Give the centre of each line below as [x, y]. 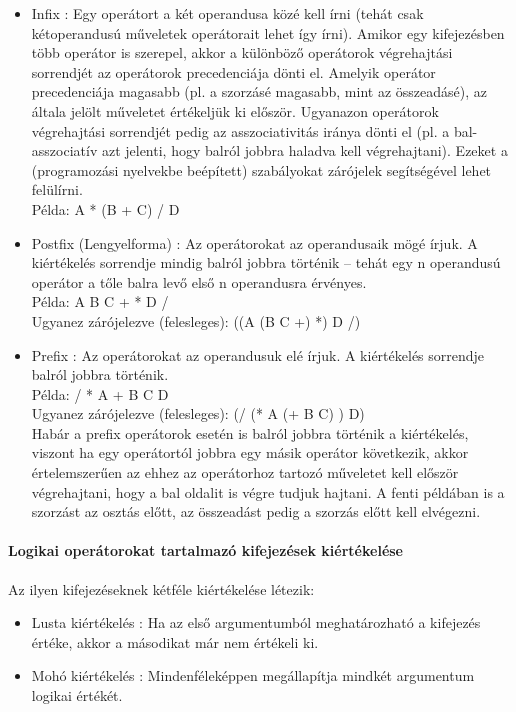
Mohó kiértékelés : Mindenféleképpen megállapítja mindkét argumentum [253, 675]
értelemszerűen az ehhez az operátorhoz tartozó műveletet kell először [245, 472]
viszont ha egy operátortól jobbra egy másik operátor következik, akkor [250, 452]
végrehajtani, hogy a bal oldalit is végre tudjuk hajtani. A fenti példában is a [268, 491]
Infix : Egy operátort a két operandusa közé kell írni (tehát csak [227, 13]
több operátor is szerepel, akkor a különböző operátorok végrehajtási [242, 52]
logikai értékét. [77, 695]
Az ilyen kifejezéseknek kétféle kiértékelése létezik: [161, 588]
